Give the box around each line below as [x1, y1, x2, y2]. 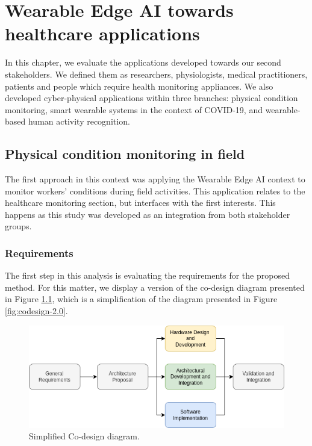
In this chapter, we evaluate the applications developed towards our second [5, 56, 281, 69]
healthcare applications [5, 21, 200, 46]
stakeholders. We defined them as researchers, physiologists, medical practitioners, [5, 67, 308, 80]
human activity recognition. [28, 115, 130, 128]
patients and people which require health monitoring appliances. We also [5, 79, 273, 92]
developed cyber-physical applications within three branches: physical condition [5, 91, 298, 104]
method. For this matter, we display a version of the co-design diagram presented [5, 280, 305, 293]
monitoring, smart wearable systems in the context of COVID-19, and [5, 103, 263, 116]
